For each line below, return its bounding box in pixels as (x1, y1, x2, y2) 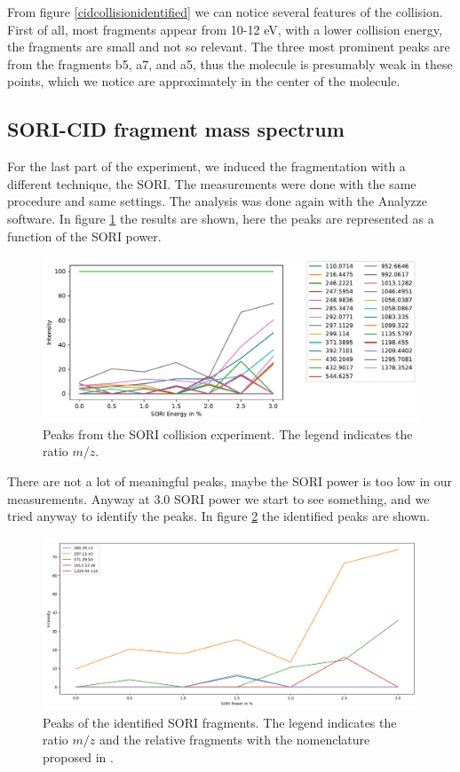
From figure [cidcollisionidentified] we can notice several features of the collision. (7, 3, 443, 20)
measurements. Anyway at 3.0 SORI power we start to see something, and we (7, 489, 430, 508)
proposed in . (43, 747, 114, 766)
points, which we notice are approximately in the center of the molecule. (7, 72, 401, 91)
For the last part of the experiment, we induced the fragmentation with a (7, 157, 406, 176)
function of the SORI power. (7, 226, 162, 245)
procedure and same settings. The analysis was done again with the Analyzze (7, 192, 428, 210)
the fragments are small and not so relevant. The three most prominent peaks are (7, 37, 450, 56)
